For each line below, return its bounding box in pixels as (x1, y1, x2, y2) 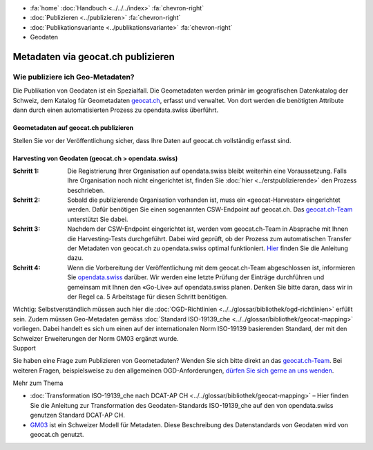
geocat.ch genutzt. (30, 431, 84, 439)
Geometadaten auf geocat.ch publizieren (12, 124, 134, 132)
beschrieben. (67, 186, 105, 194)
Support (12, 344, 36, 352)
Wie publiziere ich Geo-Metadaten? (12, 72, 135, 82)
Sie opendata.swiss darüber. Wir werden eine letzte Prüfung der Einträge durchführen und (67, 273, 325, 281)
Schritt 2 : (12, 196, 41, 204)
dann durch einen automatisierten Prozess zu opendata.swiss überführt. (12, 106, 219, 114)
